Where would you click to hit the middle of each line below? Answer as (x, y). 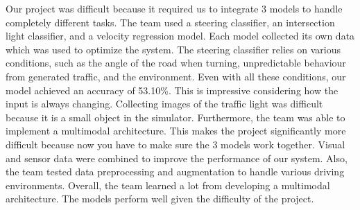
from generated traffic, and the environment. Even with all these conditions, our (176, 76)
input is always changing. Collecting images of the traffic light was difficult (164, 104)
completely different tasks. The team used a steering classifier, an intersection (170, 22)
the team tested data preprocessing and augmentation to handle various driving (175, 172)
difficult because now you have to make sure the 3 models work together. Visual (175, 144)
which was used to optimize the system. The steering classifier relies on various (173, 49)
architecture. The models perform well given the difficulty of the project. (160, 199)
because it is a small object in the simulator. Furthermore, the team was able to (175, 117)
